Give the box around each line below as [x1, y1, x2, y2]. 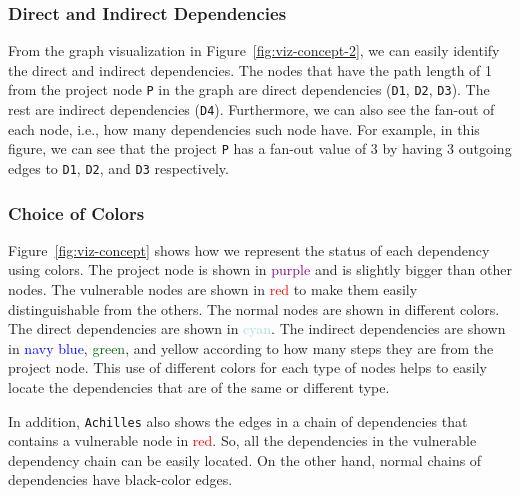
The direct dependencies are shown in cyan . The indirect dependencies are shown [8, 318, 506, 339]
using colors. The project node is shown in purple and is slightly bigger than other [8, 259, 512, 280]
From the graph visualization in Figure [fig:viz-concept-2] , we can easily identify [8, 40, 500, 61]
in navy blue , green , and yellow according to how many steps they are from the [8, 337, 494, 358]
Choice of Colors [8, 200, 145, 225]
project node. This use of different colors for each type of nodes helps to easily [8, 357, 487, 378]
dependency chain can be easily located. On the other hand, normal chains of [8, 449, 482, 470]
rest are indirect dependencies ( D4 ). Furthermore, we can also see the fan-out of [8, 99, 495, 120]
